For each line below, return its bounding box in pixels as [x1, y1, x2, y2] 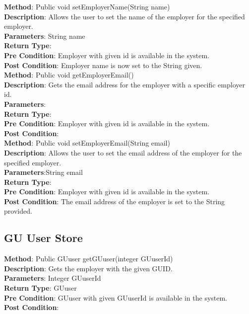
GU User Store [4, 230, 83, 245]
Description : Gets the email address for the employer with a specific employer [4, 79, 245, 89]
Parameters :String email [4, 167, 83, 177]
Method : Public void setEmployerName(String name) [4, 1, 170, 11]
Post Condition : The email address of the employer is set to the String [4, 196, 225, 206]
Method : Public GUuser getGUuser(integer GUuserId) [4, 253, 173, 264]
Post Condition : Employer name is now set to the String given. [4, 60, 202, 70]
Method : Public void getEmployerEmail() [4, 70, 134, 80]
